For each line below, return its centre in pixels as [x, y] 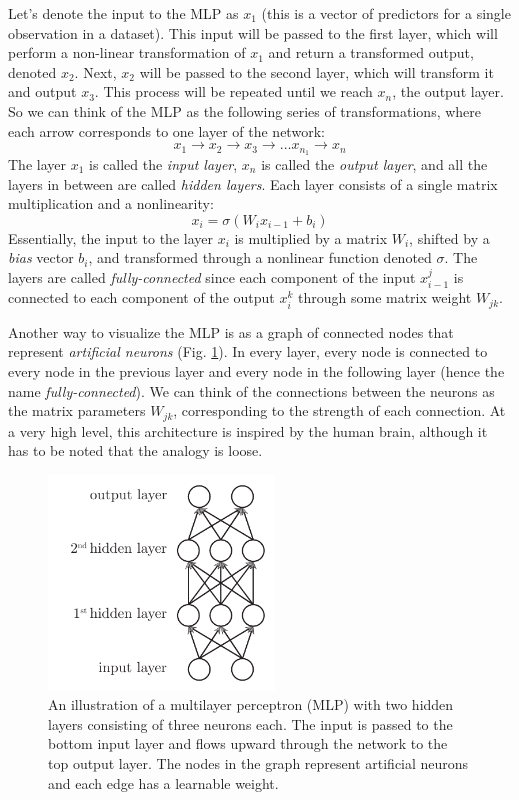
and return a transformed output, [371, 52]
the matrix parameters [77, 410]
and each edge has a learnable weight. [163, 782]
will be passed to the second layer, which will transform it [316, 71]
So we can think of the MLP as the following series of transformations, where [245, 110]
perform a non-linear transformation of [127, 52]
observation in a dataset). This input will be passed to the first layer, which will [253, 32]
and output [42, 91]
